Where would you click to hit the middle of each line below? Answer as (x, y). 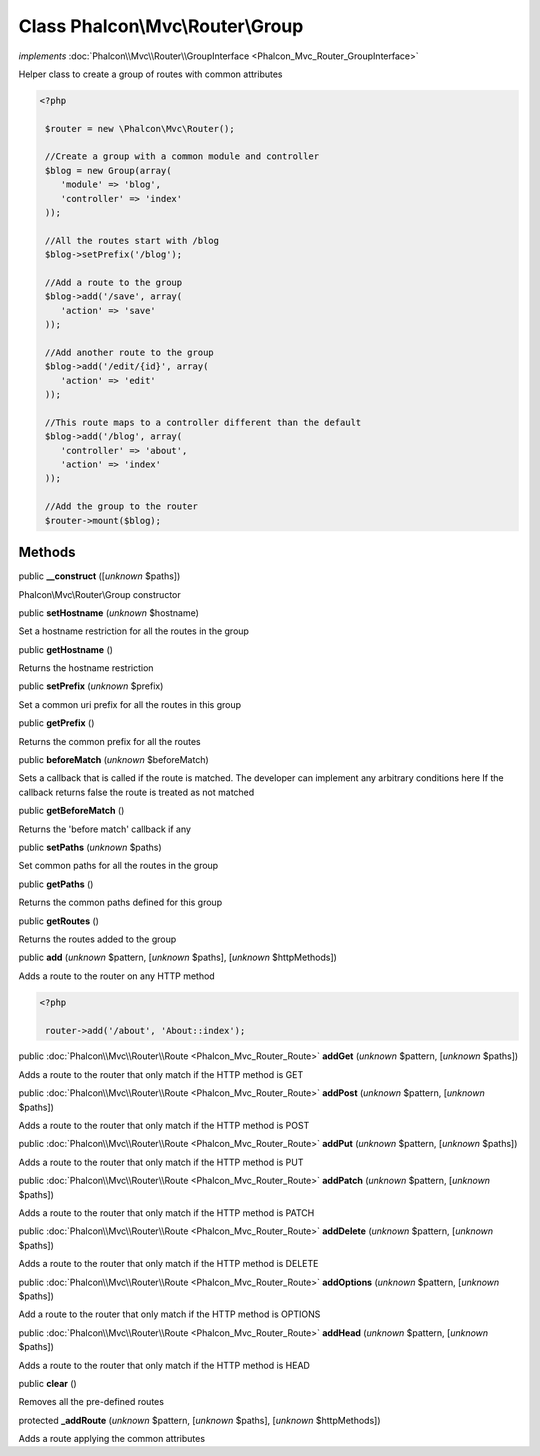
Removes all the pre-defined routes (91, 1402)
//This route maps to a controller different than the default (203, 422)
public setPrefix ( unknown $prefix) (91, 686)
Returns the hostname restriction (86, 668)
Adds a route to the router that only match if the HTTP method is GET (161, 1074)
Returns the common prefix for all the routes (109, 741)
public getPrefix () (56, 723)
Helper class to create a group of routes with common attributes (150, 74)
